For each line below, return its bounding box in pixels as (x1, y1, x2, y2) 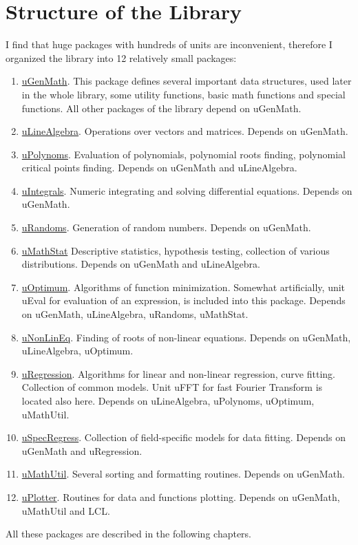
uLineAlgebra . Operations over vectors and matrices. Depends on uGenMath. (21, 124, 348, 138)
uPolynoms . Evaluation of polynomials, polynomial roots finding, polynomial (21, 147, 346, 161)
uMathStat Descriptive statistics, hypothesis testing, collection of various (21, 243, 330, 257)
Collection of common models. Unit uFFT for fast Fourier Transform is (21, 380, 323, 394)
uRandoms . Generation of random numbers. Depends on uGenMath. (21, 220, 311, 235)
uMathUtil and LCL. (21, 503, 110, 517)
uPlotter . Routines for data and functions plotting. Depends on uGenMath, (21, 489, 340, 504)
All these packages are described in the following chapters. (6, 526, 252, 541)
